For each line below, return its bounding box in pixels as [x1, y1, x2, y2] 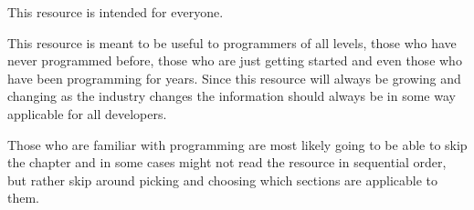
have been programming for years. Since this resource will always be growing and [7, 68, 461, 87]
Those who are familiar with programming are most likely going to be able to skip [7, 135, 468, 154]
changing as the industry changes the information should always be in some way [7, 86, 456, 105]
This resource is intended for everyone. [7, 3, 224, 21]
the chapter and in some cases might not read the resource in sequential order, [7, 153, 447, 172]
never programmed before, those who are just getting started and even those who [7, 51, 462, 70]
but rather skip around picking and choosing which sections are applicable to [7, 170, 438, 189]
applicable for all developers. [7, 104, 167, 123]
